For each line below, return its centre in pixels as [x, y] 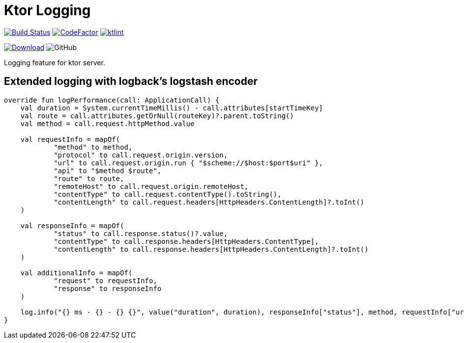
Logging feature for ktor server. [55, 62]
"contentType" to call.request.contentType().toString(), [168, 194]
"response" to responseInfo [108, 288]
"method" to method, [93, 147]
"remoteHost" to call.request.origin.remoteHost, [151, 186]
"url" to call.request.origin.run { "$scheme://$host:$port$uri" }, [188, 163]
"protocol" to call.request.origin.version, [141, 155]
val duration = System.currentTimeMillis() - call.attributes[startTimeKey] [172, 108]
